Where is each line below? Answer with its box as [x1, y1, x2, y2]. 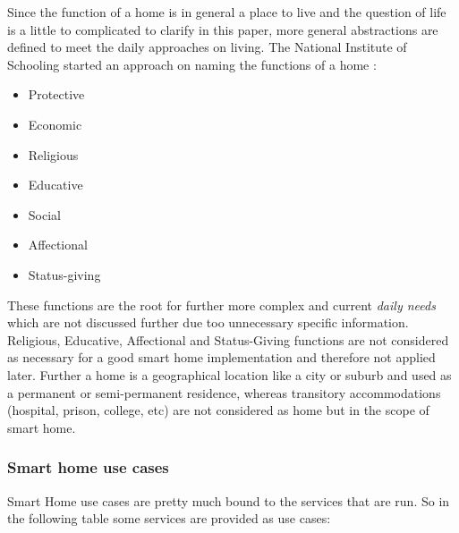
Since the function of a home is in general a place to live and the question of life [7, 3, 446, 21]
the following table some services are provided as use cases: [7, 509, 331, 528]
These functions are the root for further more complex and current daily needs [7, 295, 436, 314]
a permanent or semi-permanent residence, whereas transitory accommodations [7, 383, 441, 402]
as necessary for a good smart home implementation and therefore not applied [7, 348, 436, 367]
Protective [28, 85, 85, 104]
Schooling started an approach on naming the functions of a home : [7, 55, 377, 73]
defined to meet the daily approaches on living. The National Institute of [7, 38, 407, 56]
